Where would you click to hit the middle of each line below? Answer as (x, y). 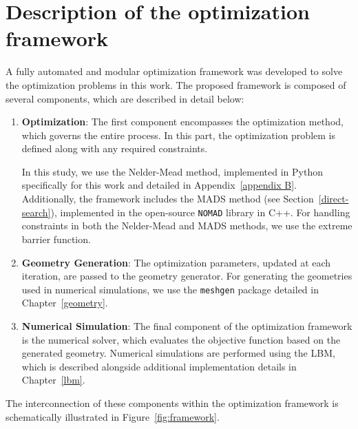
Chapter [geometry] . (65, 303)
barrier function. (56, 239)
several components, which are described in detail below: (125, 98)
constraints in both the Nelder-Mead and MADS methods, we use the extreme (187, 226)
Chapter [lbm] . (53, 380)
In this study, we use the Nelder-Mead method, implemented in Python (172, 171)
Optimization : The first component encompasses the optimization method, (182, 122)
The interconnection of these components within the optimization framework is (172, 402)
